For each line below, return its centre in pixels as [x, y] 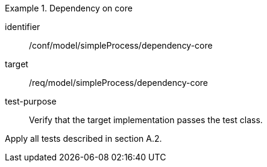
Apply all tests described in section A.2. [83, 138]
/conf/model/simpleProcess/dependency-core [121, 45]
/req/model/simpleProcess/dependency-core [119, 83]
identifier [23, 27]
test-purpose [31, 101]
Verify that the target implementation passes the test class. [146, 120]
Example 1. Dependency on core [69, 8]
